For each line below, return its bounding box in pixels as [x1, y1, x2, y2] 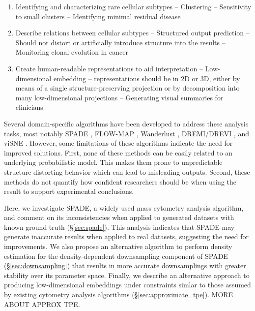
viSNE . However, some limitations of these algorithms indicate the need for [4, 138, 233, 148]
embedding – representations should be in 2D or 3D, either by [53, 73, 240, 83]
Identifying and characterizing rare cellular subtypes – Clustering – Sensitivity [15, 1, 252, 11]
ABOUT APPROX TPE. [4, 299, 80, 309]
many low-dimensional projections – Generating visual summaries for [15, 92, 224, 102]
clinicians [15, 102, 43, 112]
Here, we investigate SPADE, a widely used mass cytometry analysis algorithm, [4, 202, 244, 213]
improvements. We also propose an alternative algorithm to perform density [4, 241, 232, 251]
